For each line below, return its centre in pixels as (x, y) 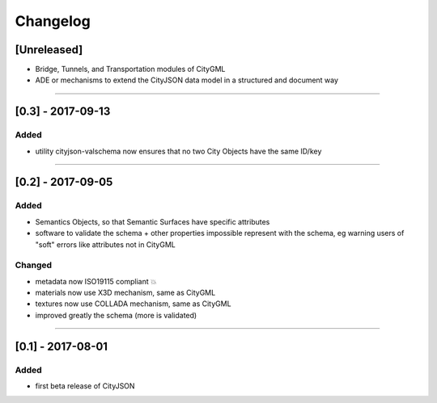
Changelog (53, 21)
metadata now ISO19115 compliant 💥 (96, 281)
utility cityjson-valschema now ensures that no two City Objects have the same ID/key (178, 151)
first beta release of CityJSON (85, 386)
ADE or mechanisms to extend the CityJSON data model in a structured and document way (187, 80)
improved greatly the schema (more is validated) (116, 315)
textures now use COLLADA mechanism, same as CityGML (133, 304)
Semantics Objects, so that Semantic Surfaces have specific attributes (153, 221)
